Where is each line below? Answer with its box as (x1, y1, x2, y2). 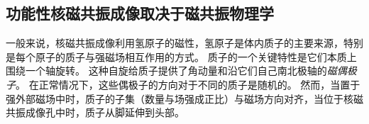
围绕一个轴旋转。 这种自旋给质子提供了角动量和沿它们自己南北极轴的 (6, 63, 327, 78)
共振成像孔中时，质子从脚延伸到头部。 (6, 105, 184, 120)
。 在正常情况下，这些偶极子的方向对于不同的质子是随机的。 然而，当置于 (16, 77, 360, 91)
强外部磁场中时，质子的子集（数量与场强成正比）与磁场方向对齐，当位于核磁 (6, 91, 363, 106)
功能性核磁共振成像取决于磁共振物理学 (6, 2, 274, 24)
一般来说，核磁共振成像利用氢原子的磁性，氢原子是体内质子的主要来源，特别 (6, 35, 363, 50)
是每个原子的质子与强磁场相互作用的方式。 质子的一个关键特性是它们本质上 (6, 49, 357, 64)
